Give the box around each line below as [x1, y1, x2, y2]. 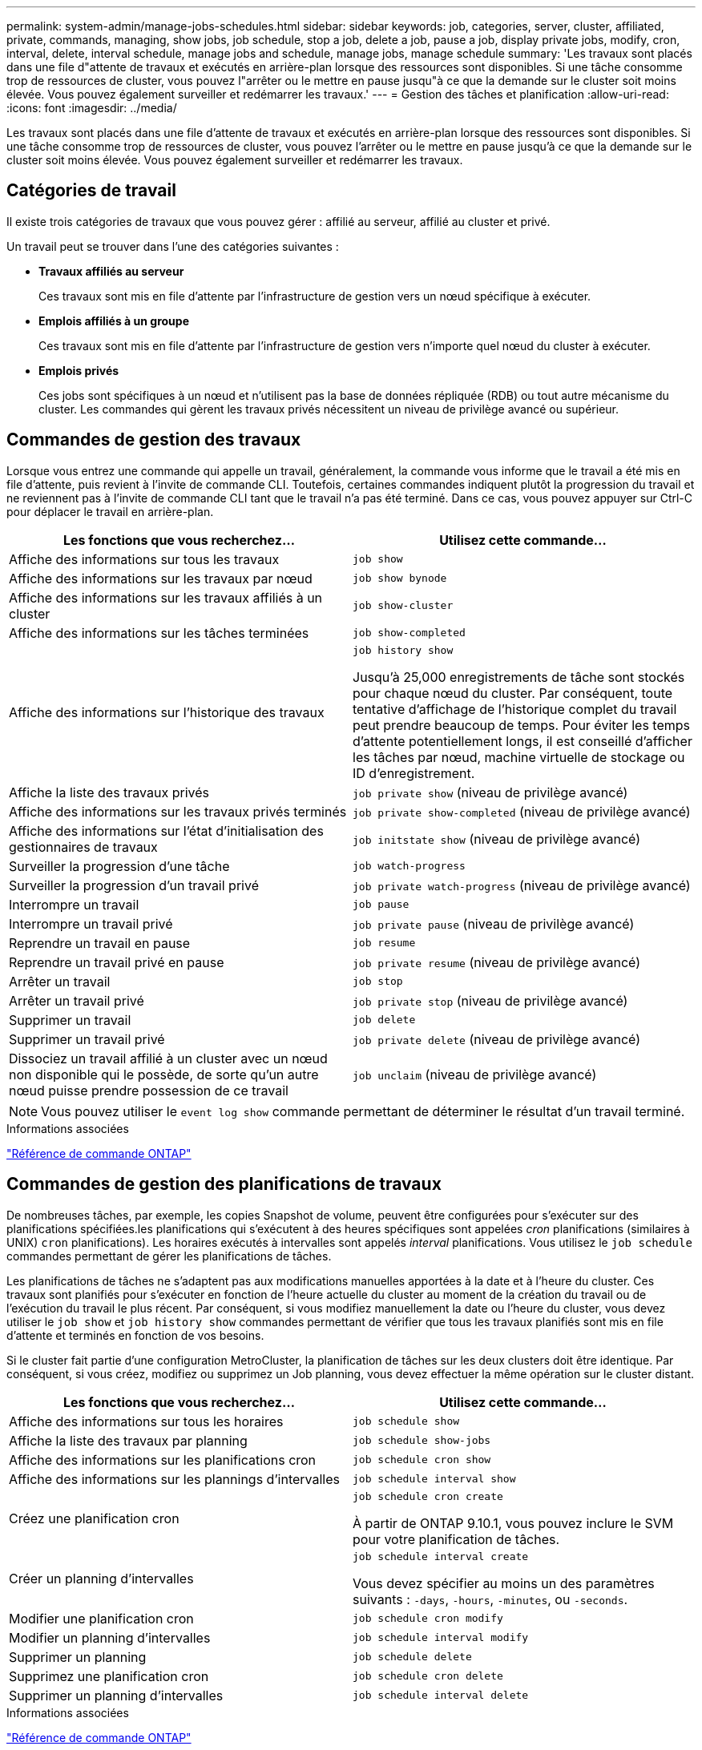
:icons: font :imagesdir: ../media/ [6, 101, 177, 115]
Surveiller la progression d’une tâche [9, 857, 230, 874]
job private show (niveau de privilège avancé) [353, 784, 628, 800]
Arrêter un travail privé [9, 992, 144, 1009]
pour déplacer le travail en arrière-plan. [6, 504, 214, 518]
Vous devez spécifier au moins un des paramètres [353, 1575, 655, 1591]
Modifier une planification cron [9, 1610, 194, 1627]
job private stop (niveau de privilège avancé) [353, 992, 628, 1009]
